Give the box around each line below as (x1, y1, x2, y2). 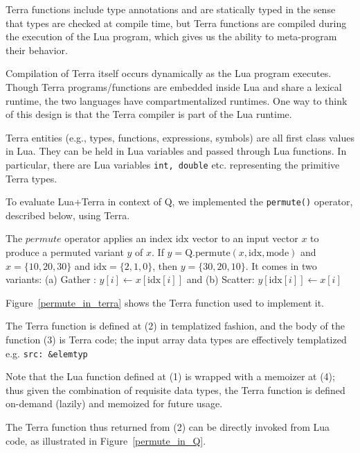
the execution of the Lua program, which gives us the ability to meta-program (6, 29, 337, 44)
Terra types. (6, 171, 57, 185)
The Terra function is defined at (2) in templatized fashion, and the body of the (6, 318, 345, 333)
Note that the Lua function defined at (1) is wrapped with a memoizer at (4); (6, 369, 335, 384)
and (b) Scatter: (186, 272, 255, 287)
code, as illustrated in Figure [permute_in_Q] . (6, 433, 206, 447)
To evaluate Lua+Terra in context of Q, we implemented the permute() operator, (6, 194, 353, 209)
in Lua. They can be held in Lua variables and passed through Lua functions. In (6, 144, 347, 158)
